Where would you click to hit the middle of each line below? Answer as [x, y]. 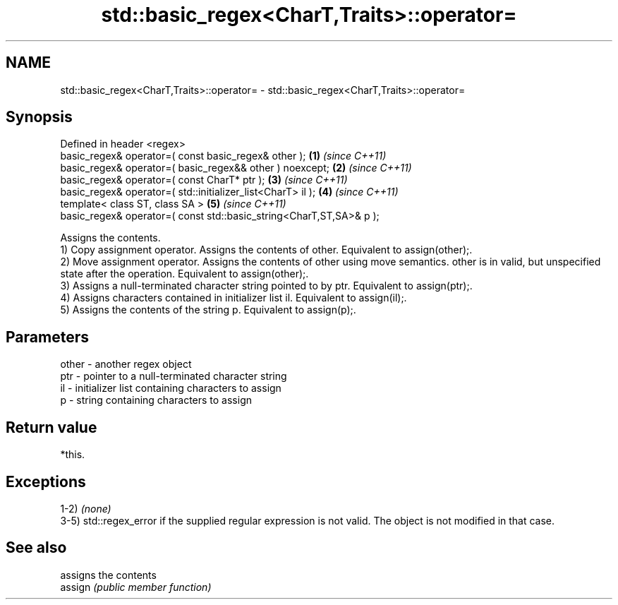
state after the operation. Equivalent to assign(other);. [184, 274]
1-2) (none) [86, 508]
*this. [73, 455]
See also [36, 548]
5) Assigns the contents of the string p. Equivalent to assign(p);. [208, 310]
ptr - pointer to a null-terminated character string [174, 376]
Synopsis [39, 117]
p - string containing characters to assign [156, 400]
